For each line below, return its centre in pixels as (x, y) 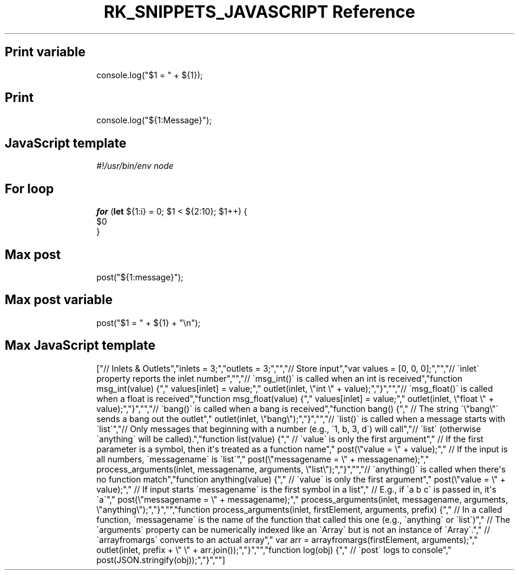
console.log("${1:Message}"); (154, 120)
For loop (29, 189)
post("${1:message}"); (140, 277)
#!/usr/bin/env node (135, 166)
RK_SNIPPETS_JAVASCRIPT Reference (259, 12)
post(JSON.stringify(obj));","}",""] (161, 560)
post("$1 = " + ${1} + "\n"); (148, 322)
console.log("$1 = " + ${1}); (150, 75)
